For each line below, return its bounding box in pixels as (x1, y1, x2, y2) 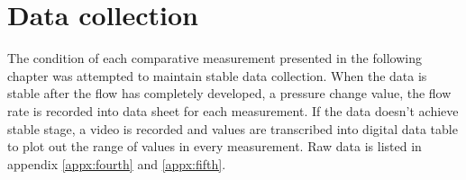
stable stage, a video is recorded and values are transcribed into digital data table (7, 119, 458, 138)
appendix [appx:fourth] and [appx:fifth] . (7, 154, 226, 173)
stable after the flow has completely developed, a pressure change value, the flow (7, 84, 452, 103)
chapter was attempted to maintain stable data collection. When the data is (7, 66, 427, 85)
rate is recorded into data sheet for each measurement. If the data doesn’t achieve (7, 101, 459, 120)
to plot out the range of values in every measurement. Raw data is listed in (7, 137, 422, 156)
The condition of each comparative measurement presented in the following (7, 49, 422, 67)
